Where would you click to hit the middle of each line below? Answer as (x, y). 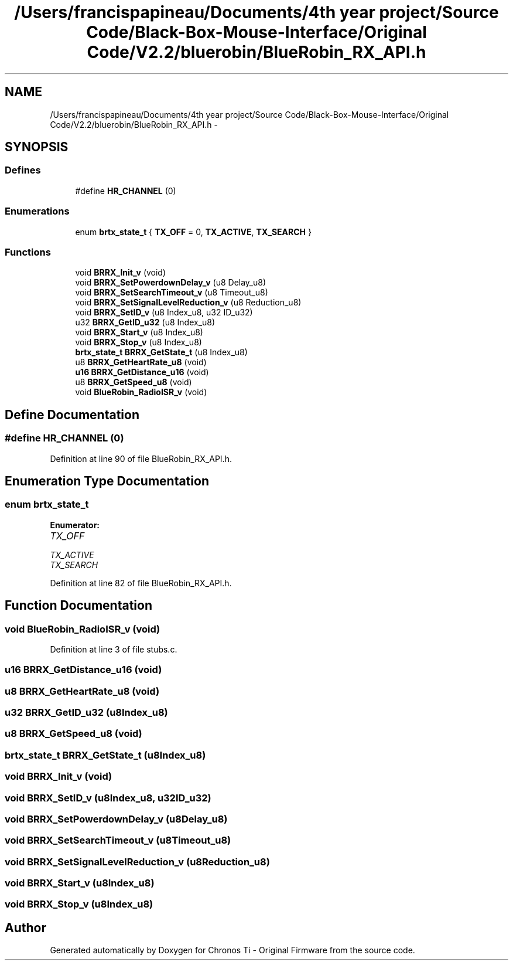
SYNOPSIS (37, 147)
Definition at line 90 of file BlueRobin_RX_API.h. (141, 458)
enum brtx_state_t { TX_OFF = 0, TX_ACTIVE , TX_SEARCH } (193, 232)
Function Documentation (78, 606)
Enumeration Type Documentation (107, 481)
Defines (23, 170)
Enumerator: (75, 525)
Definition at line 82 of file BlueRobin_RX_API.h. (141, 583)
